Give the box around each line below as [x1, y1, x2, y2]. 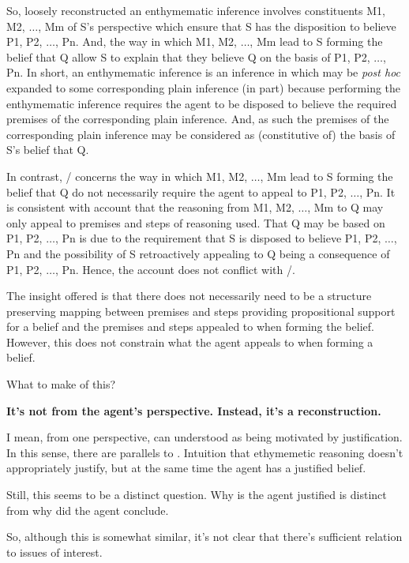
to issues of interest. [6, 543, 103, 560]
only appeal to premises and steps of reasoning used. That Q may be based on [6, 214, 385, 231]
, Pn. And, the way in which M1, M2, [54, 33, 237, 50]
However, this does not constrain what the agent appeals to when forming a [6, 333, 373, 350]
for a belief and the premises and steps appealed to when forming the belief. [6, 318, 374, 335]
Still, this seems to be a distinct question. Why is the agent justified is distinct [6, 486, 387, 503]
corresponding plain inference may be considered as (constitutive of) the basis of [6, 126, 396, 142]
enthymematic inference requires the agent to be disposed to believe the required [6, 95, 397, 111]
